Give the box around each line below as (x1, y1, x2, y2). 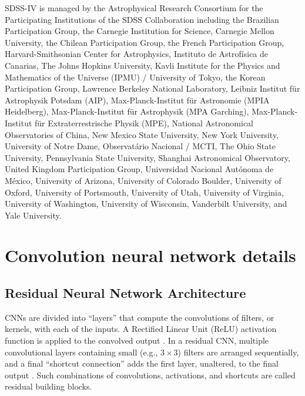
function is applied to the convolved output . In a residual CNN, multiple (5, 334, 269, 347)
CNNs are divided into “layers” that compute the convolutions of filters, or (5, 311, 274, 323)
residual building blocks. (5, 380, 92, 392)
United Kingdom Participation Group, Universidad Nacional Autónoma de (5, 163, 274, 175)
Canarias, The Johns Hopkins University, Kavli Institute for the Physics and (5, 59, 280, 71)
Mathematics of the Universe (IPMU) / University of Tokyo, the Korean (5, 71, 266, 83)
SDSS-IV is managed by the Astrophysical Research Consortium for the (5, 2, 263, 14)
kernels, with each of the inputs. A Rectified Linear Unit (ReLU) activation (5, 323, 277, 335)
